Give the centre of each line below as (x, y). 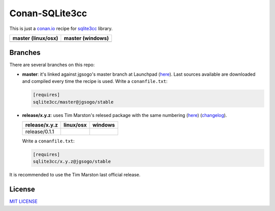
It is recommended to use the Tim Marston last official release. (75, 175)
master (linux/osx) (35, 38)
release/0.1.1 (40, 131)
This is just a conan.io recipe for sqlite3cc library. (61, 28)
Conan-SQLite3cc (48, 13)
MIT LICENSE (23, 201)
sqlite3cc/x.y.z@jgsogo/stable (72, 162)
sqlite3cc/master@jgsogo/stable (73, 102)
